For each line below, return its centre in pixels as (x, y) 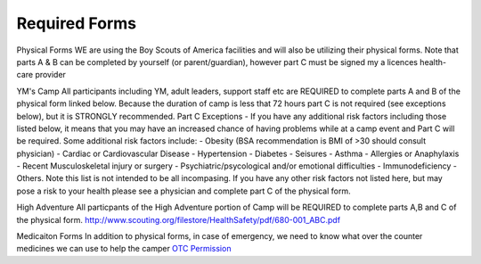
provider (51, 75)
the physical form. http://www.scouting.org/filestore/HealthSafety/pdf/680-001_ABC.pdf (179, 219)
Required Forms (77, 23)
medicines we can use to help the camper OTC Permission (124, 249)
